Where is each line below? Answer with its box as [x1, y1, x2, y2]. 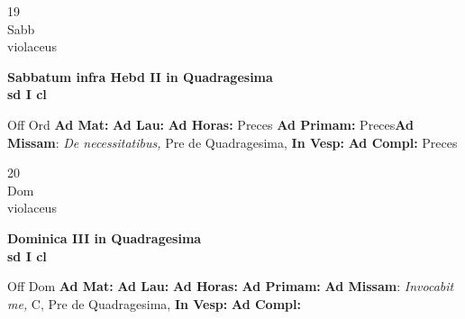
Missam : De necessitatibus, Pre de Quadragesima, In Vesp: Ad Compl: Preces [7, 132, 458, 151]
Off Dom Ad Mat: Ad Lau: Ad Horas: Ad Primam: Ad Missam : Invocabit [7, 277, 454, 296]
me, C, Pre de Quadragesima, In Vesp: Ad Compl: [7, 294, 301, 313]
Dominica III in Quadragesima [7, 228, 202, 247]
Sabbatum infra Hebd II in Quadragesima [7, 67, 273, 86]
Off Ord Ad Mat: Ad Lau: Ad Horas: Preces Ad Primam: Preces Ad [7, 114, 414, 133]
